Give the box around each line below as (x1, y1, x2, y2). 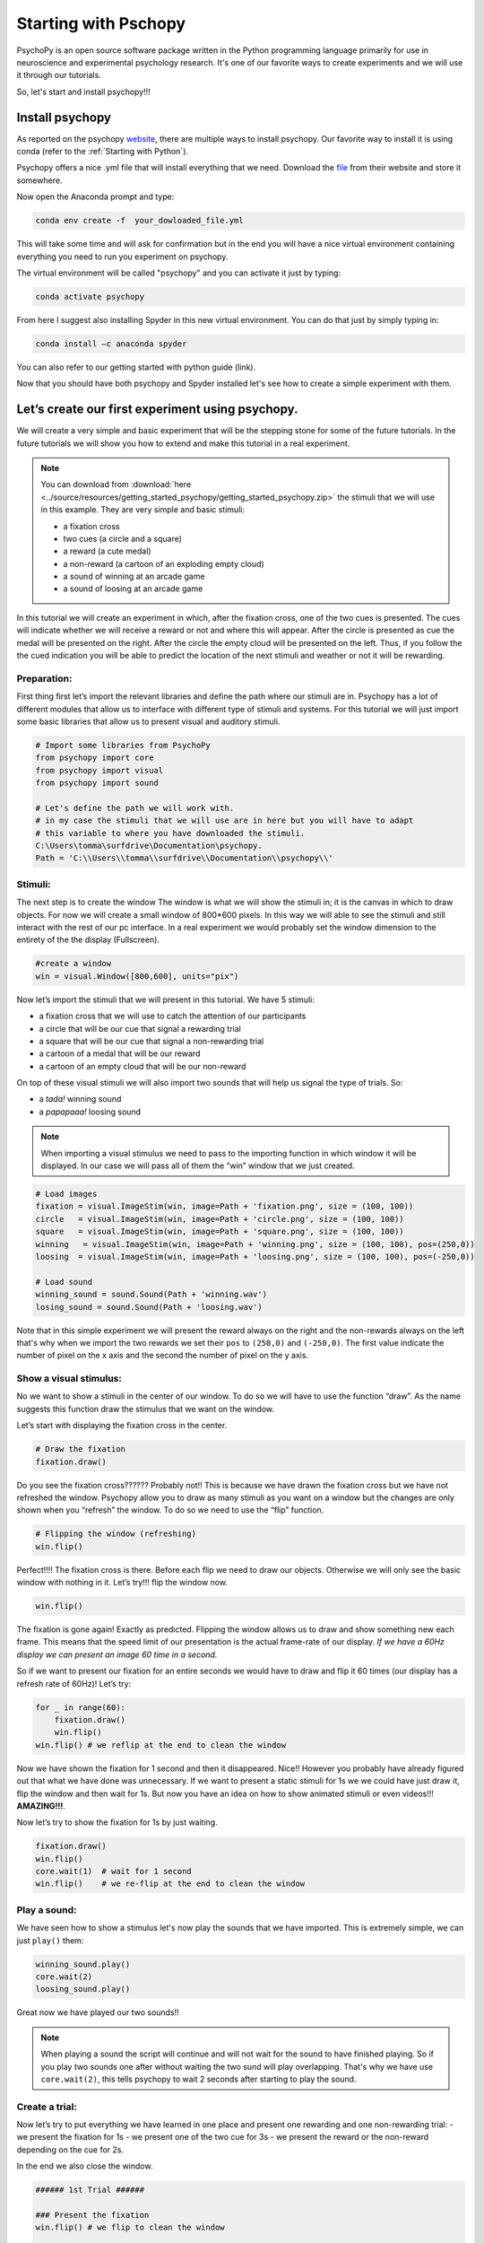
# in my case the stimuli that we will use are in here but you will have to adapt (35, 816, 414, 825)
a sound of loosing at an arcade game (63, 583, 203, 594)
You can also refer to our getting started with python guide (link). (16, 362, 256, 372)
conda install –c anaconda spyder (35, 338, 187, 349)
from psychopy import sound (35, 778, 159, 789)
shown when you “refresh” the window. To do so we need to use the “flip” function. (16, 1505, 324, 1515)
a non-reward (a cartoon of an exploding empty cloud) (63, 558, 264, 569)
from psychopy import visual (35, 765, 164, 775)
